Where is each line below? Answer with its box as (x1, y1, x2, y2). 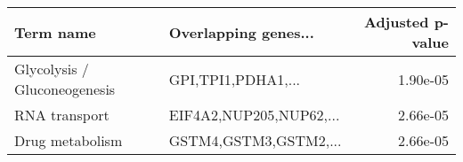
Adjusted (363, 12, 429, 32)
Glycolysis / (14, 58, 89, 79)
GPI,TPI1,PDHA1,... (168, 68, 301, 89)
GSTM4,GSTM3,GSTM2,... (168, 130, 342, 150)
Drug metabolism (14, 130, 123, 150)
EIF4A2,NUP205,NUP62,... (168, 104, 340, 125)
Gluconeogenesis (14, 79, 116, 99)
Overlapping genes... (168, 21, 314, 42)
